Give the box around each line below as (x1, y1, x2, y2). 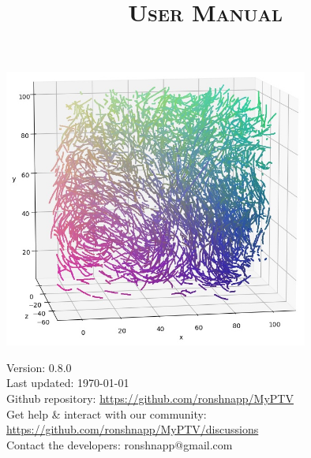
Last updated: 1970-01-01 (6, 374, 129, 391)
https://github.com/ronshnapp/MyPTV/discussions (6, 421, 259, 438)
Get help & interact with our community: (6, 405, 207, 422)
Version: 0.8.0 (6, 359, 72, 375)
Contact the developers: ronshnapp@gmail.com (6, 436, 233, 452)
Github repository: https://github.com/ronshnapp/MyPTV (6, 390, 294, 407)
